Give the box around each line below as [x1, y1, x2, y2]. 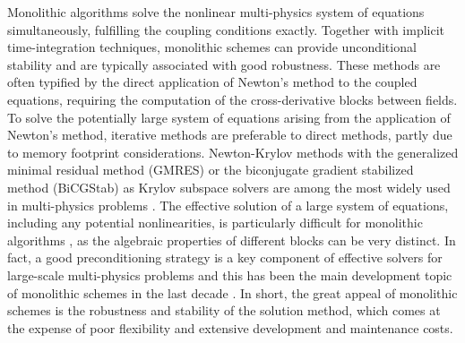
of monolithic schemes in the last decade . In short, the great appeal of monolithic [7, 283, 458, 302]
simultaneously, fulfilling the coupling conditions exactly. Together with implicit [7, 20, 445, 39]
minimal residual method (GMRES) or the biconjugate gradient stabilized [7, 160, 414, 179]
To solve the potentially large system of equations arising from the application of [7, 107, 451, 126]
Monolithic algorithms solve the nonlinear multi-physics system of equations [7, 3, 425, 21]
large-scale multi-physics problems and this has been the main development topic [7, 265, 452, 284]
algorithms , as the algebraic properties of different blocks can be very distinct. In [7, 230, 456, 249]
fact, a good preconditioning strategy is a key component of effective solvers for [7, 248, 443, 267]
